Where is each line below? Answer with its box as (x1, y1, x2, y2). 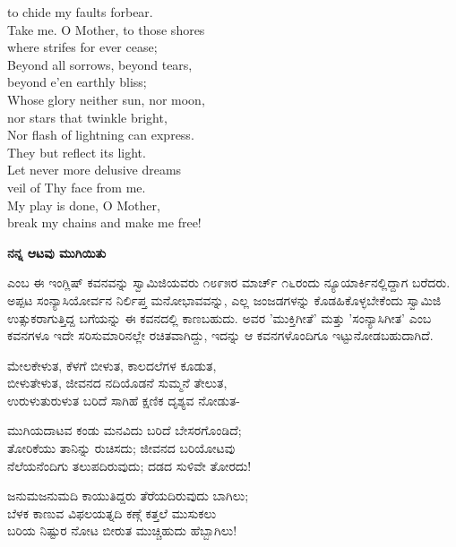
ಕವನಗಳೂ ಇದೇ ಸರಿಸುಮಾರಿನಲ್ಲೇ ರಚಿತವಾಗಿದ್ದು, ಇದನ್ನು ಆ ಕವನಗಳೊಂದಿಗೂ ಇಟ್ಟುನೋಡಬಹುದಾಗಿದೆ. (7, 326, 434, 345)
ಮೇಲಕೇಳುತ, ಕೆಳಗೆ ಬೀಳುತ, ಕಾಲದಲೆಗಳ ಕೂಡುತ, (7, 355, 217, 374)
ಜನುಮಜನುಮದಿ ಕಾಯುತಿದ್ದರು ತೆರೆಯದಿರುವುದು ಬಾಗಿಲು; (7, 486, 249, 505)
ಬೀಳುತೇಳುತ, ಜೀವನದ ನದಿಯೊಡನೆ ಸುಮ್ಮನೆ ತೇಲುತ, (7, 373, 228, 392)
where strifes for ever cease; (7, 38, 158, 56)
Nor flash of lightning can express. (7, 125, 194, 144)
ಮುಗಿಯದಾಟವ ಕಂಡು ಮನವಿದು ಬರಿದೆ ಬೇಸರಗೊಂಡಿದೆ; (7, 421, 242, 440)
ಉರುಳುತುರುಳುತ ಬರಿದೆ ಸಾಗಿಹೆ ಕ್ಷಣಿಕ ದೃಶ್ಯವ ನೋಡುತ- (7, 390, 240, 409)
